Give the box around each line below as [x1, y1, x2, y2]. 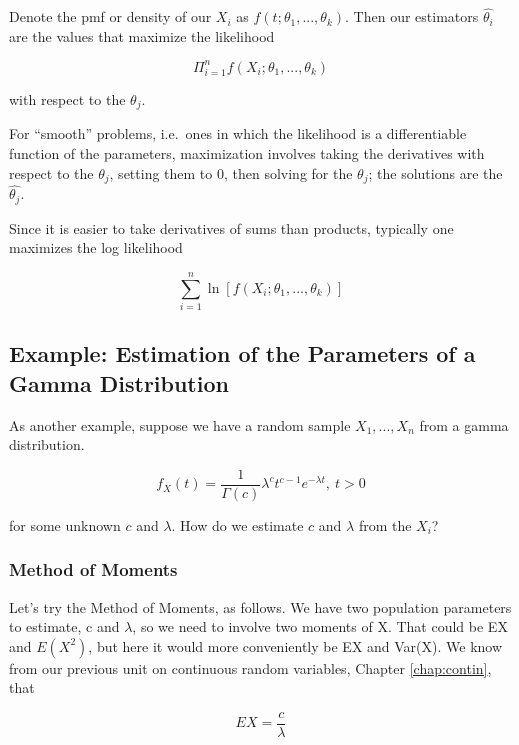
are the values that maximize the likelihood [9, 25, 275, 46]
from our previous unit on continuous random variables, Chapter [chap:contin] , [9, 657, 492, 678]
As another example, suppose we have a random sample [9, 414, 351, 435]
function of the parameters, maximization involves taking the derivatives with [9, 142, 485, 163]
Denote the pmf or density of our [9, 6, 212, 27]
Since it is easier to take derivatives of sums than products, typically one [9, 217, 454, 238]
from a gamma [419, 414, 509, 435]
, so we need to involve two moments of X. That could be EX [132, 616, 508, 637]
